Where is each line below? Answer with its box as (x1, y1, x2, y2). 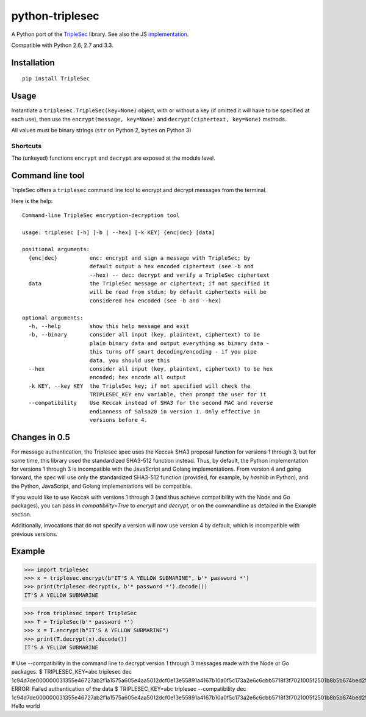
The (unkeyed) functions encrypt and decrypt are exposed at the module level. (11, 154, 216, 162)
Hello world (11, 702, 40, 710)
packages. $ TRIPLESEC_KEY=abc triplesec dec (11, 668, 132, 676)
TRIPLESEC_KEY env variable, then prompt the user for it (89, 391, 267, 398)
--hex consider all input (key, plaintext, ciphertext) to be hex (28, 365, 273, 372)
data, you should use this (89, 357, 170, 364)
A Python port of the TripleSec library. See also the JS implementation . (11, 30, 189, 38)
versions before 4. (89, 416, 148, 424)
